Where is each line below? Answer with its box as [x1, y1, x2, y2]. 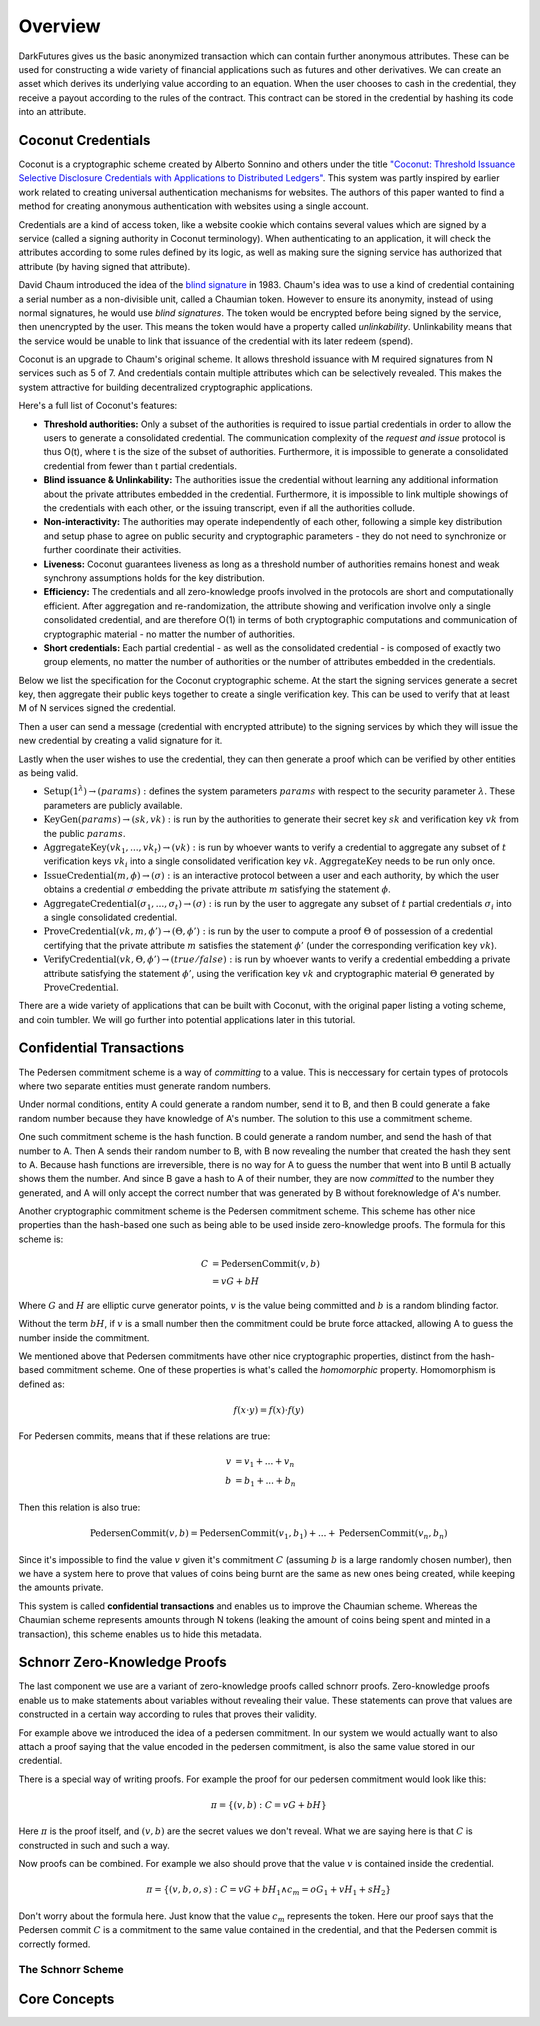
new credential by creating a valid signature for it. [18, 735, 223, 747]
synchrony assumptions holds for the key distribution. [43, 571, 265, 584]
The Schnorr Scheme [18, 1963, 124, 1977]
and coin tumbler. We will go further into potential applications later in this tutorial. [18, 1013, 356, 1025]
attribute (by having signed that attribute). [18, 260, 191, 272]
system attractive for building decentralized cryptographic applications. [18, 381, 314, 393]
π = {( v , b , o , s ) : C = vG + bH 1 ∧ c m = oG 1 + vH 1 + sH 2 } [146, 1884, 392, 1898]
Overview [18, 15, 101, 37]
